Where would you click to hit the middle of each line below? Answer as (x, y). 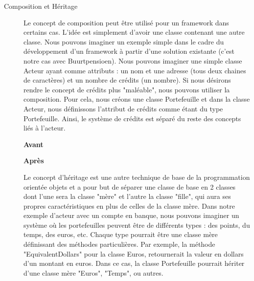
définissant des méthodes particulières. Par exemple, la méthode (119, 244)
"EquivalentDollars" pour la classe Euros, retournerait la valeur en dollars (134, 253)
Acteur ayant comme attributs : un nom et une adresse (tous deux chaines (135, 70)
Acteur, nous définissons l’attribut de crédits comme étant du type (123, 108)
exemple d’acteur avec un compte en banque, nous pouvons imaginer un (131, 215)
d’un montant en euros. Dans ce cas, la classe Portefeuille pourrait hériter (134, 263)
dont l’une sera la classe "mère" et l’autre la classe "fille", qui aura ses (127, 196)
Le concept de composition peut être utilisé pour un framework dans (126, 22)
